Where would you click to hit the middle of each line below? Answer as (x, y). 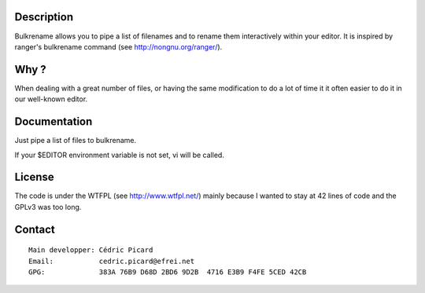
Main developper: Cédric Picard (91, 250)
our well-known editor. (51, 99)
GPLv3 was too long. (48, 207)
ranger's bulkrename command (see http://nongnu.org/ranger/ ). (118, 46)
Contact (35, 229)
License (34, 177)
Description (44, 17)
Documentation (54, 122)
